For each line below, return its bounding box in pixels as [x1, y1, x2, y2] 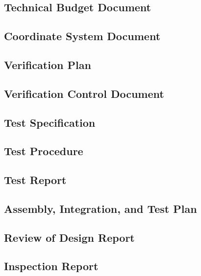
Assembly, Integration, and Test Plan [4, 201, 197, 216]
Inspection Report [4, 258, 99, 274]
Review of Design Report [4, 230, 135, 245]
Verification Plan [4, 57, 91, 72]
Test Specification [4, 115, 96, 130]
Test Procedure [4, 143, 83, 159]
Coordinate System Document [4, 28, 161, 44]
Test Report [4, 172, 67, 187]
